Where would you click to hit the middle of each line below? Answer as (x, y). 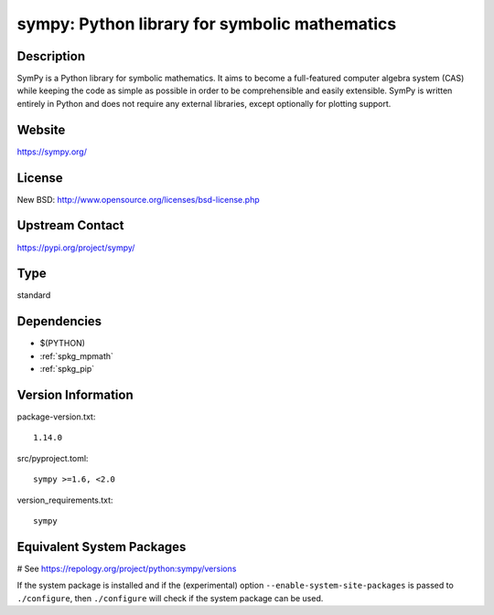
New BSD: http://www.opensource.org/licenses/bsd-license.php (138, 199)
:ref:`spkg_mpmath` (77, 355)
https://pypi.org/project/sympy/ (76, 248)
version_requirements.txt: (65, 500)
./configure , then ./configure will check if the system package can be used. (170, 598)
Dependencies (59, 321)
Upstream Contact (70, 225)
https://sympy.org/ (52, 152)
